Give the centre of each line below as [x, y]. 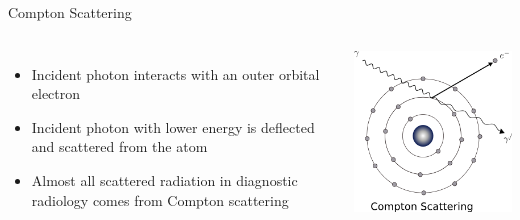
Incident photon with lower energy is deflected [173, 126]
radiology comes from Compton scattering [160, 199]
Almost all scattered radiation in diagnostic [164, 179]
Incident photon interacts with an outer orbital [175, 73]
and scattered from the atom [119, 146]
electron [56, 93]
